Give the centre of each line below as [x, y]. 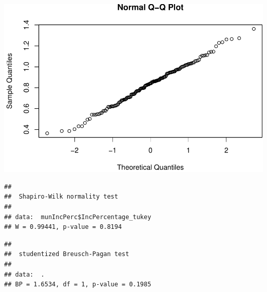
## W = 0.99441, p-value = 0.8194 [63, 227]
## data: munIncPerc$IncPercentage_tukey [78, 217]
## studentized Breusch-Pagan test [67, 254]
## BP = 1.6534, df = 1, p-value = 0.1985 [78, 285]
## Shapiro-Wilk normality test [61, 197]
